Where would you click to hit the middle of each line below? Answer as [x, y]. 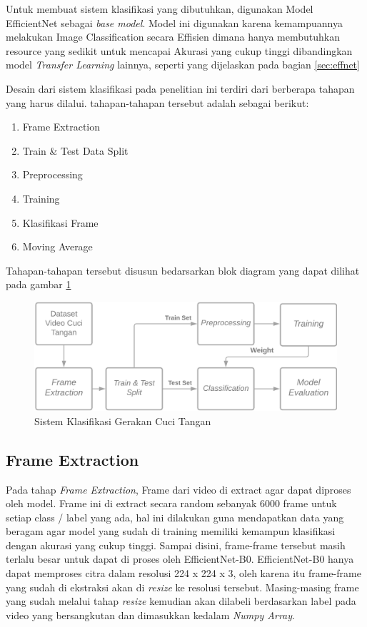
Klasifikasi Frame [60, 222]
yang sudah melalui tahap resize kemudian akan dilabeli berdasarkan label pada [181, 601]
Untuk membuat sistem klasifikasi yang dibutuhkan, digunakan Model [160, 9]
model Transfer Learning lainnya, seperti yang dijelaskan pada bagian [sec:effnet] [183, 65]
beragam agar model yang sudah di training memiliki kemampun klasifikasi [171, 531]
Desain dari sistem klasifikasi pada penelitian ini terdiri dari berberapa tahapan [180, 88]
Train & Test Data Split [75, 150]
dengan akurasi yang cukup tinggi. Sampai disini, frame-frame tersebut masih [176, 545]
